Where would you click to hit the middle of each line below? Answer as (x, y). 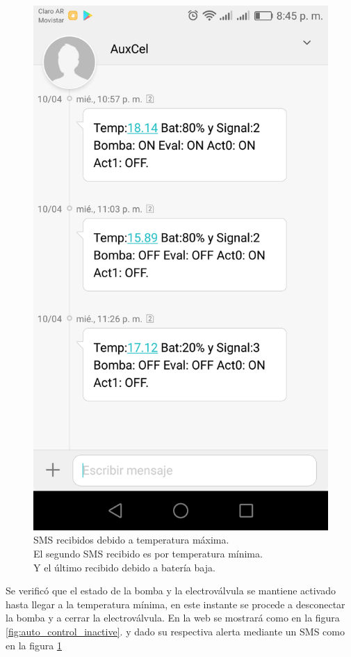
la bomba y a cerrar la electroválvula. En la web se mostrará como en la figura (173, 618)
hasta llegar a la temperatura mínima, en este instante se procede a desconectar (175, 604)
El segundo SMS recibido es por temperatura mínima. (148, 553)
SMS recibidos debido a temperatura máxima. (131, 540)
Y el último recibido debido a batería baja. (124, 567)
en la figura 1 (34, 645)
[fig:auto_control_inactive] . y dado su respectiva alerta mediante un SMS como (175, 631)
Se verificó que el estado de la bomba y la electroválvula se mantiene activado (171, 591)
